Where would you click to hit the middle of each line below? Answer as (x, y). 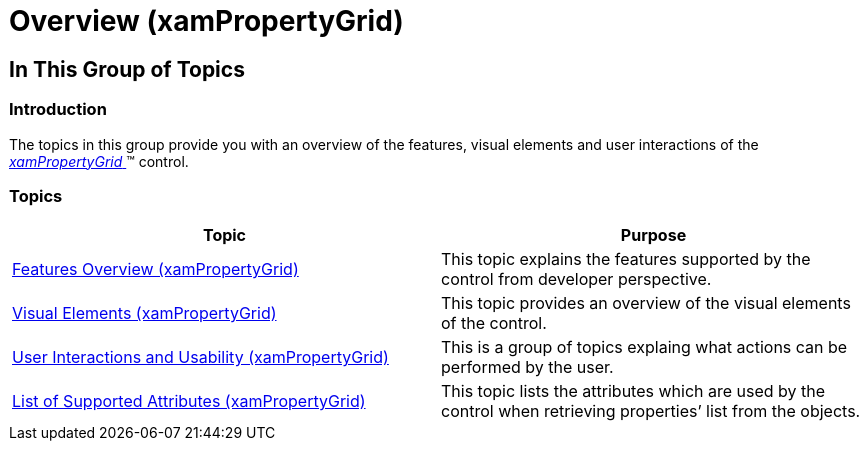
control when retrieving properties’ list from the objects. (651, 411)
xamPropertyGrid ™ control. (99, 161)
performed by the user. (527, 367)
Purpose (653, 235)
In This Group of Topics (127, 69)
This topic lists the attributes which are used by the (633, 391)
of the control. (494, 323)
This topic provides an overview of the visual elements (646, 303)
